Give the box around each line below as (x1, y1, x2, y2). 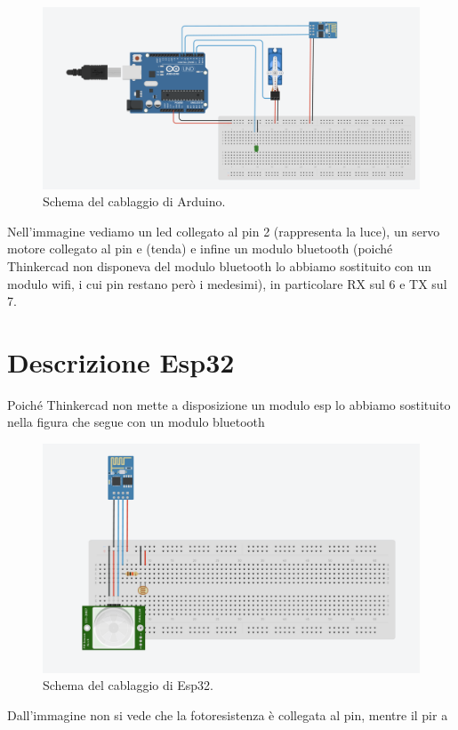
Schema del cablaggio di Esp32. (43, 676, 213, 694)
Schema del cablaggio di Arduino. (43, 192, 226, 211)
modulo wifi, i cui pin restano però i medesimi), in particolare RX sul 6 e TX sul (7, 274, 447, 293)
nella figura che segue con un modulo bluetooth (7, 413, 265, 431)
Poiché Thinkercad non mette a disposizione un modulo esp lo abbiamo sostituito (7, 395, 451, 413)
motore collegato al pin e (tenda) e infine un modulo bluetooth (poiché (7, 239, 393, 258)
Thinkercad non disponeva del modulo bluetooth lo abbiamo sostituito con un (7, 256, 432, 275)
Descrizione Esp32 (7, 343, 235, 380)
